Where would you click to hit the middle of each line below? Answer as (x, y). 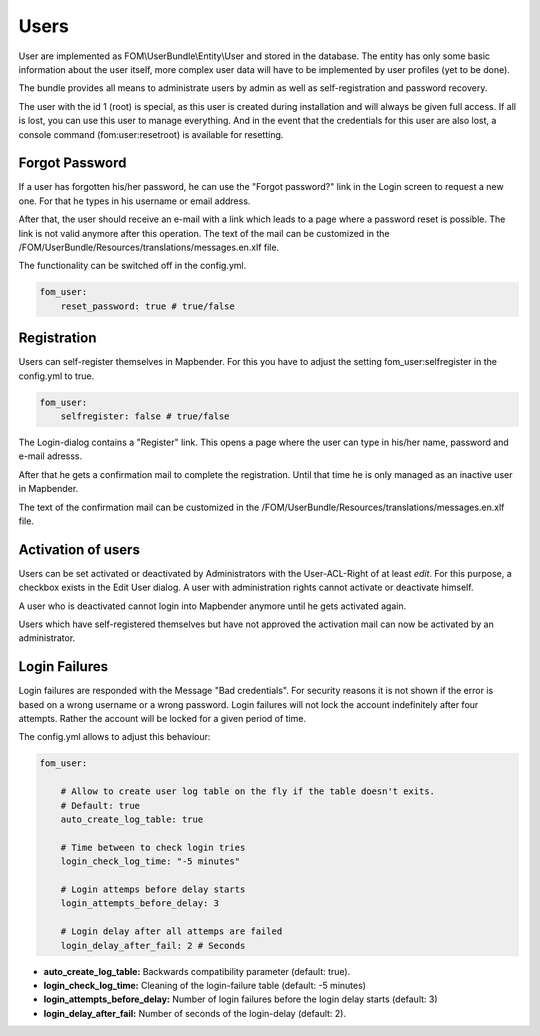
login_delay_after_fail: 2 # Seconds (153, 945)
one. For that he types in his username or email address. (134, 201)
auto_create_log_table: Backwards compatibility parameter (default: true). (197, 971)
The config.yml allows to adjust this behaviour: (114, 737)
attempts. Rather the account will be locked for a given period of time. (162, 719)
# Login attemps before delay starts (153, 889)
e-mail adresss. (50, 456)
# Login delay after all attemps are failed (171, 931)
